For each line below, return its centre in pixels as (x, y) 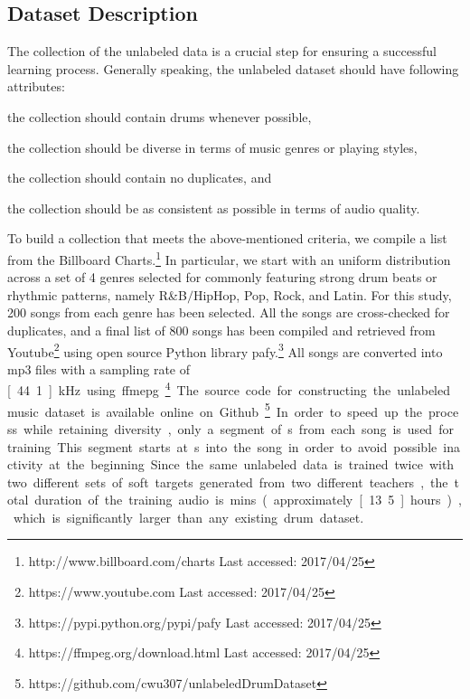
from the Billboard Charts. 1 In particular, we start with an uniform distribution (229, 258)
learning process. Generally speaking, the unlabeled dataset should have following (233, 68)
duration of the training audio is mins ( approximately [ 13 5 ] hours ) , (248, 500)
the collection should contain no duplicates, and (140, 178)
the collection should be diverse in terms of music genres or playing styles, (212, 147)
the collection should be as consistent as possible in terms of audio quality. (214, 208)
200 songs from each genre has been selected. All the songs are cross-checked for (229, 312)
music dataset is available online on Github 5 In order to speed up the (215, 410)
